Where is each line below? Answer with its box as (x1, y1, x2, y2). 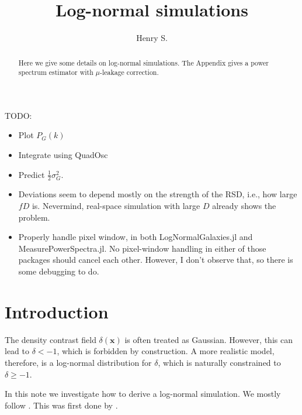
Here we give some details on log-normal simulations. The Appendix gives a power (18, 57, 269, 67)
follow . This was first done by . (5, 399, 118, 411)
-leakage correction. (99, 67, 159, 77)
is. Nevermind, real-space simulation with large (32, 200, 200, 212)
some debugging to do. (18, 265, 99, 277)
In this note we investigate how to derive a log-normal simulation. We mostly (5, 387, 281, 400)
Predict (18, 168, 45, 180)
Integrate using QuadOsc (18, 149, 108, 161)
